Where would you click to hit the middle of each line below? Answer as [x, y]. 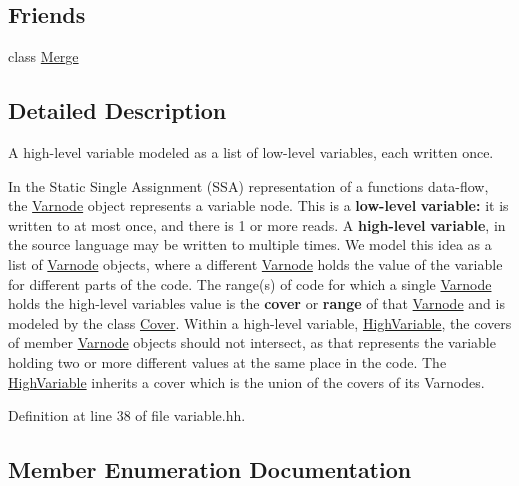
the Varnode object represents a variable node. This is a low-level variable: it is [258, 205]
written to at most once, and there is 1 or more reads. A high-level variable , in [257, 224]
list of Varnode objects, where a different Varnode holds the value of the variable [255, 263]
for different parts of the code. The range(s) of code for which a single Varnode [250, 283]
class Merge [43, 56]
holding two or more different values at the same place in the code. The [227, 361]
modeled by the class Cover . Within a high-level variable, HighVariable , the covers [260, 322]
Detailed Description [117, 110]
